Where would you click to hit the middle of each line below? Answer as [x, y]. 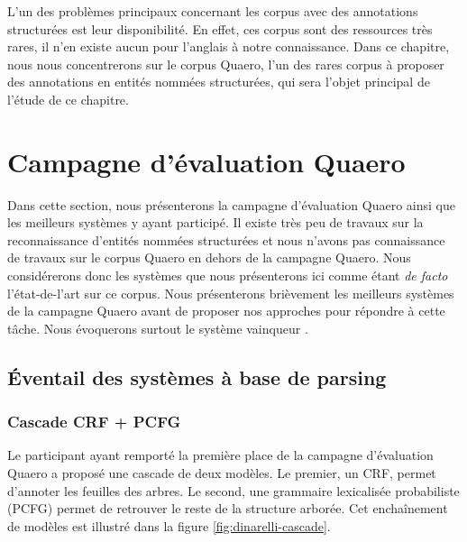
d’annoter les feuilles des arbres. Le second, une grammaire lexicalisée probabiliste [233, 490]
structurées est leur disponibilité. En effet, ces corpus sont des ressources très [220, 28]
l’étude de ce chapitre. [68, 99]
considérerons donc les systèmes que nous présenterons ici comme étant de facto [228, 276]
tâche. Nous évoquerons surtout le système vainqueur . [158, 328]
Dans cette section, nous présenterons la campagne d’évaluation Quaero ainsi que [231, 204]
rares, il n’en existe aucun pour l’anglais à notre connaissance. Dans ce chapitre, [229, 46]
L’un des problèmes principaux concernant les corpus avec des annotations [213, 11]
